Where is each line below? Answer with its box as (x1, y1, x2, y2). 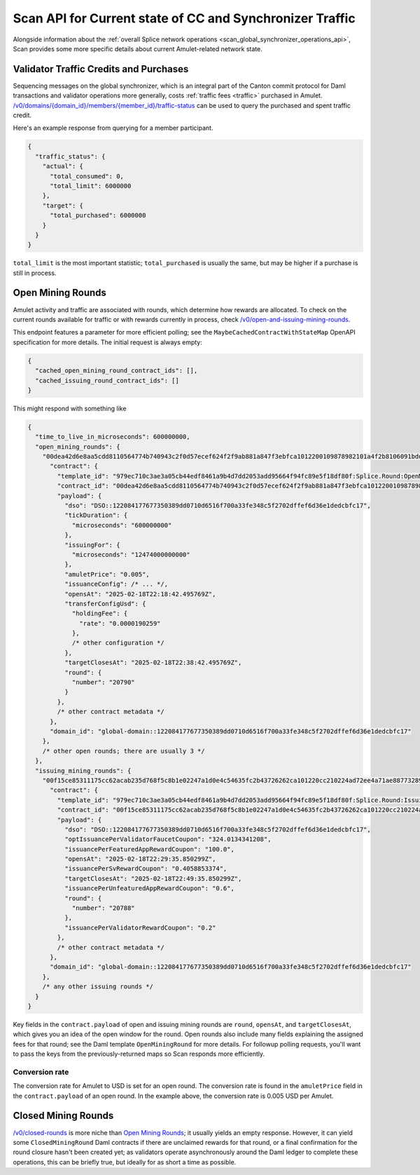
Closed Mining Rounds (13, 1110, 114, 1122)
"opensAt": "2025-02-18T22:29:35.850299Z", (64, 855, 216, 863)
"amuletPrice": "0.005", (64, 570, 150, 578)
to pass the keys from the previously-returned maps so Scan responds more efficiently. (13, 1049, 265, 1059)
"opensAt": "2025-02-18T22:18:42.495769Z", (64, 590, 216, 598)
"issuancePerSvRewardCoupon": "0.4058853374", (64, 865, 227, 873)
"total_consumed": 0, (50, 172, 124, 180)
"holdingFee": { (71, 610, 128, 617)
